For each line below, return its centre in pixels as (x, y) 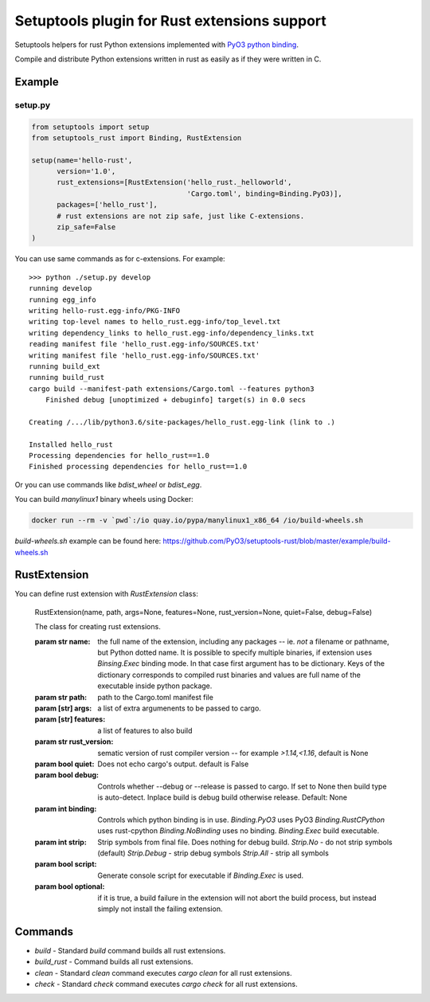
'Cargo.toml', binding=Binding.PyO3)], (264, 194)
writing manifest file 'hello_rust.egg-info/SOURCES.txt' (145, 355)
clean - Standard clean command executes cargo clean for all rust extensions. (163, 973)
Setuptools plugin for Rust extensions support (170, 21)
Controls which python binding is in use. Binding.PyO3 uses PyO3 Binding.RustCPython (241, 820)
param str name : (63, 641)
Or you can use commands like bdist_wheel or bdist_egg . (108, 484)
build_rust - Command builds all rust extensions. (114, 962)
